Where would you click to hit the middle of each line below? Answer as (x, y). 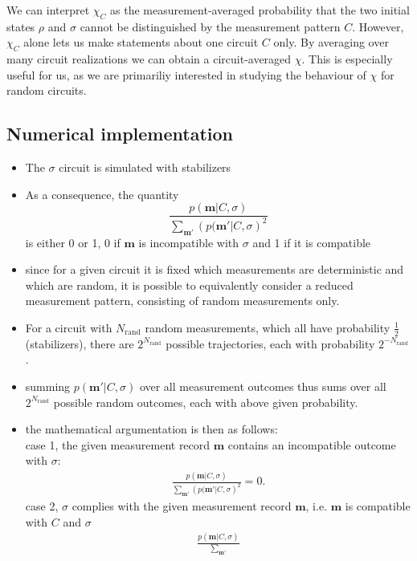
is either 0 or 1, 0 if (73, 242)
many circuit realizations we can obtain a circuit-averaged (149, 59)
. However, (378, 26)
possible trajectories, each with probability (270, 343)
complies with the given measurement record (182, 506)
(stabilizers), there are (80, 343)
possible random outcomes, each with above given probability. (206, 402)
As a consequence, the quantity (102, 194)
